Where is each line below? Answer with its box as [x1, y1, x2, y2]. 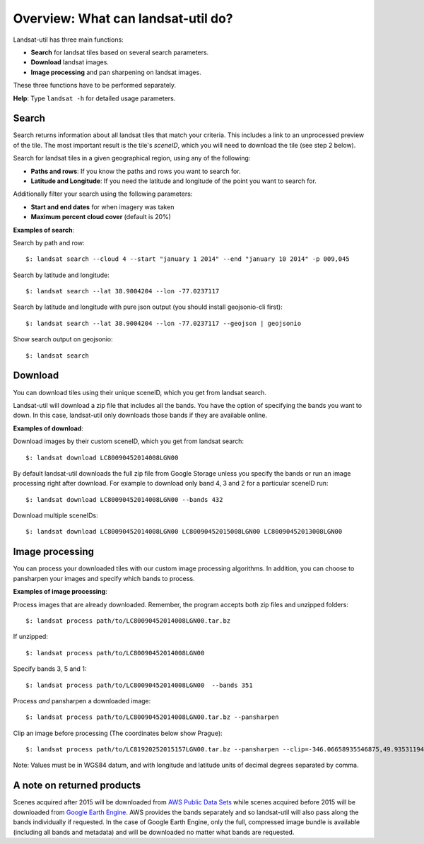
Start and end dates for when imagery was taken [30, 202, 175, 211]
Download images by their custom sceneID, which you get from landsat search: [13, 437, 244, 445]
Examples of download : [13, 424, 84, 433]
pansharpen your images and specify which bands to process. [13, 574, 195, 582]
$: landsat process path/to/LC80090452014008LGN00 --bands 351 [25, 681, 254, 689]
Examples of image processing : [13, 587, 107, 596]
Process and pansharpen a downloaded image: [13, 696, 151, 705]
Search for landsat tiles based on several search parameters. [30, 48, 209, 57]
